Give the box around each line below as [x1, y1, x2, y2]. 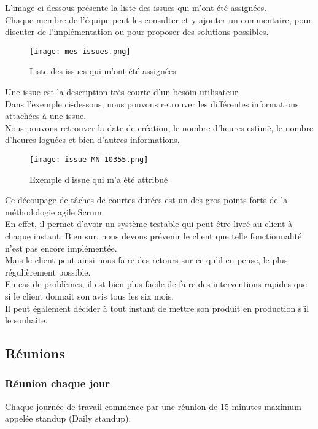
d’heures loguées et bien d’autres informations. [5, 133, 180, 146]
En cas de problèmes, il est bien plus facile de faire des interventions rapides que [5, 277, 308, 290]
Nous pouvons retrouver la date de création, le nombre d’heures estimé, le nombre [5, 121, 314, 134]
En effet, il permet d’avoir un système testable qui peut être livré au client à [5, 217, 292, 230]
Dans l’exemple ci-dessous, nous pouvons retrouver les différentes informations [5, 97, 299, 110]
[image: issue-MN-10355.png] [29, 155, 149, 164]
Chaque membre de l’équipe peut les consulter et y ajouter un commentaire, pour [5, 13, 312, 26]
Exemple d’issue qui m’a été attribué [29, 172, 168, 185]
